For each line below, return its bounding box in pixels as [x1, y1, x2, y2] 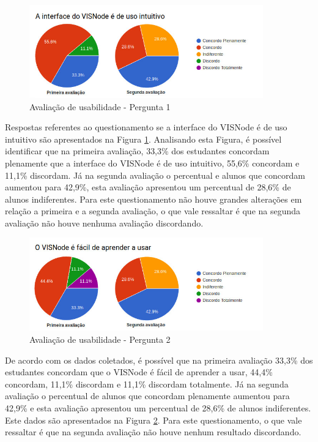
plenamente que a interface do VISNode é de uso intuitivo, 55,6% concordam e [5, 156, 300, 169]
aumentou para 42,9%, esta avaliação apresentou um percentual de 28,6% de [5, 181, 291, 193]
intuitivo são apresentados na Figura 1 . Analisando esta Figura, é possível [5, 132, 282, 145]
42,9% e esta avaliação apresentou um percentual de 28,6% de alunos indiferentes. [5, 401, 311, 414]
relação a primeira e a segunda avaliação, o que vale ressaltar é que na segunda [5, 204, 301, 217]
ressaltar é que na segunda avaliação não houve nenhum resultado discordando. [5, 425, 301, 438]
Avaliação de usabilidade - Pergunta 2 [29, 333, 171, 345]
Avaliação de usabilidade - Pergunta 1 [29, 100, 171, 113]
